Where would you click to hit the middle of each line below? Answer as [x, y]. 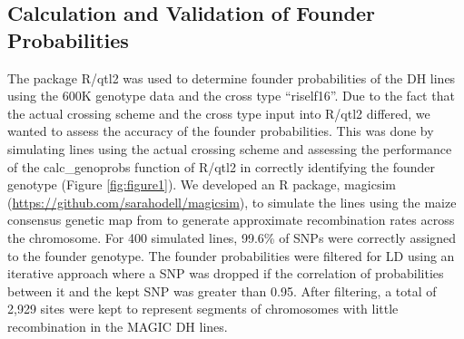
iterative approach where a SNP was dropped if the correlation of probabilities [226, 273]
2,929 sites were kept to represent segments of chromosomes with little [203, 309]
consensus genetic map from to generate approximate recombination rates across [231, 220]
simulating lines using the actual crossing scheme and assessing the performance [230, 148]
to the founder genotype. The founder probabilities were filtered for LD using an [231, 255]
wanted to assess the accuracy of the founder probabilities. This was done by [221, 131]
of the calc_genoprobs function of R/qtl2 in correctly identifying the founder [222, 166]
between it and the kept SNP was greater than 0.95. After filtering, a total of [222, 291]
